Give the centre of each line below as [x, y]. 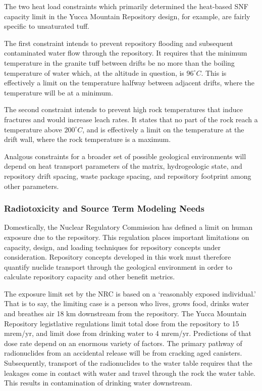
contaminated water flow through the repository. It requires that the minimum [126, 53]
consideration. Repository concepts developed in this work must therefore [118, 257]
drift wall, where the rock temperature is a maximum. [88, 139]
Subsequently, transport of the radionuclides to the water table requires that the [128, 363]
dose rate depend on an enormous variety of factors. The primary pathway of [123, 343]
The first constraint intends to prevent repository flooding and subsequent [119, 43]
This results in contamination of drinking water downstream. [98, 383]
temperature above [33, 129]
